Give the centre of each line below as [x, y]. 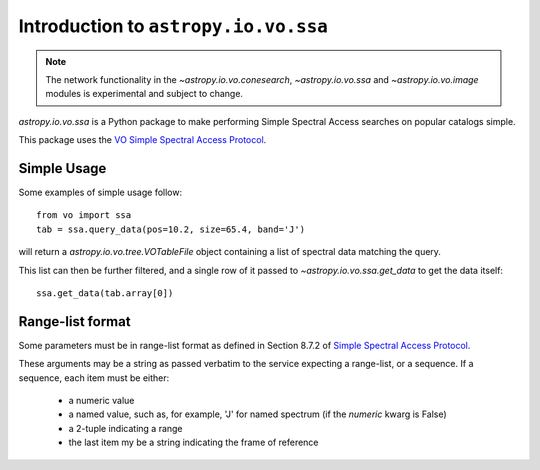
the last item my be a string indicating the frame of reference [193, 442]
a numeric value [101, 401]
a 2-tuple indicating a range [126, 428]
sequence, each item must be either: [94, 377]
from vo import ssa [84, 215]
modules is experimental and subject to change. [144, 94]
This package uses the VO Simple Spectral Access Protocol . [142, 140]
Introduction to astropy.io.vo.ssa [173, 26]
